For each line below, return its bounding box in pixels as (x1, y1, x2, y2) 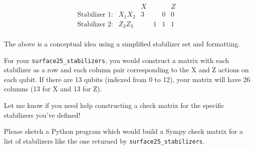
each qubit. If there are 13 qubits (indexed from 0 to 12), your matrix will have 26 (4, 74, 250, 84)
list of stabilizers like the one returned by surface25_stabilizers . (4, 135, 205, 146)
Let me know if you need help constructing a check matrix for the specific (4, 100, 225, 110)
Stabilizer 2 (77, 21, 111, 28)
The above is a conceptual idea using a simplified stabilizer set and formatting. (4, 39, 240, 49)
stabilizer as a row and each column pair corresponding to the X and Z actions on (4, 64, 249, 75)
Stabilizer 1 (77, 11, 111, 19)
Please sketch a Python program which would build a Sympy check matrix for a (4, 126, 243, 136)
